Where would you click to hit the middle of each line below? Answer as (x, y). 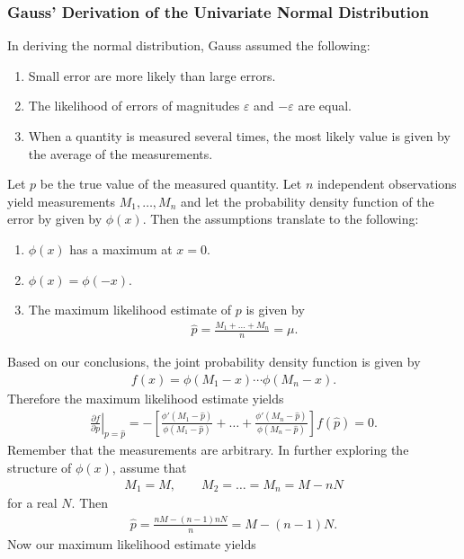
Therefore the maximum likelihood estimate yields (146, 398)
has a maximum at (121, 248)
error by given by (55, 219)
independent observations (387, 184)
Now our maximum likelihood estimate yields (132, 543)
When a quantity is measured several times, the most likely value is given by (239, 136)
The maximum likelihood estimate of (130, 310)
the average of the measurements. (120, 153)
